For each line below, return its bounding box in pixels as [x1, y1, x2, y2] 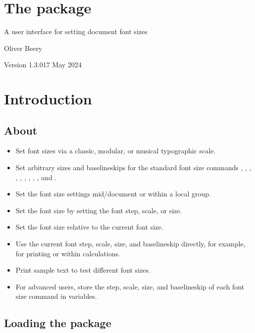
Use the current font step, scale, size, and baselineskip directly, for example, [15, 238, 246, 249]
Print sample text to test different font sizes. [15, 265, 151, 275]
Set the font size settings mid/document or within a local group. [15, 189, 211, 199]
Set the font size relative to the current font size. [15, 222, 163, 232]
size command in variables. [15, 291, 97, 301]
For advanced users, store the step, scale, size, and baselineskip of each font [15, 281, 245, 291]
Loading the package [4, 315, 111, 331]
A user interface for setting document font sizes [4, 26, 148, 37]
